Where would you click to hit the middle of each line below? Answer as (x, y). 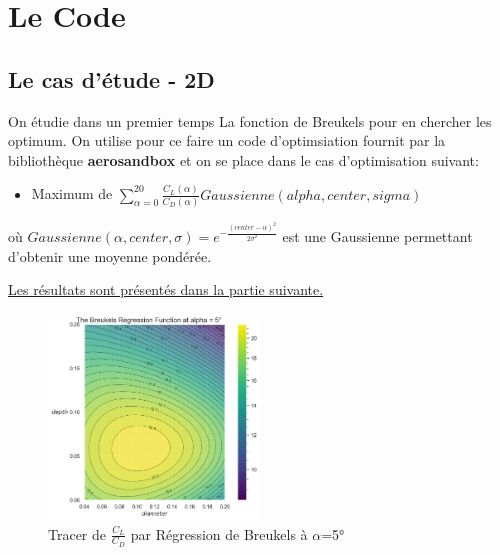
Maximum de (72, 193)
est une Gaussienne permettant (377, 236)
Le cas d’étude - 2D (111, 78)
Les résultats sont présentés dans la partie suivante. (166, 289)
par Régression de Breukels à (219, 533)
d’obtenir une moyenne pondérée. (110, 255)
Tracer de (77, 533)
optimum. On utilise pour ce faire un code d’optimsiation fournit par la (227, 140)
